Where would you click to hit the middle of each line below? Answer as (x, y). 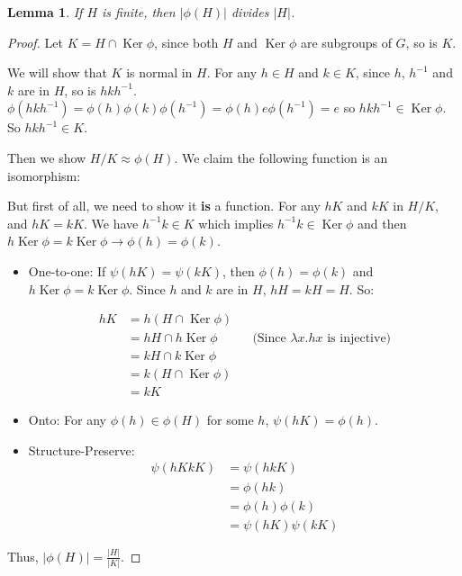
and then (382, 223)
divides (250, 12)
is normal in (159, 72)
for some (230, 420)
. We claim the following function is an (281, 157)
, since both (186, 42)
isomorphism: (44, 175)
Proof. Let (35, 42)
